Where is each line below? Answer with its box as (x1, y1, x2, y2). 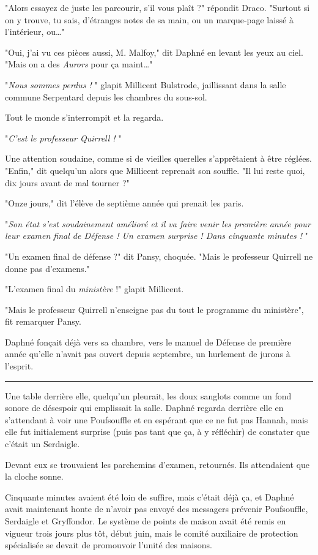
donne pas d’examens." (5, 262, 90, 274)
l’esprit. (5, 360, 34, 372)
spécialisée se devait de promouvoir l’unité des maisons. (5, 538, 212, 551)
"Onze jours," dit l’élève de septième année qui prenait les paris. (5, 197, 244, 210)
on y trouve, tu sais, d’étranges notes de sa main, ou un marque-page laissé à (5, 13, 294, 26)
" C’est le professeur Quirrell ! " (5, 131, 122, 144)
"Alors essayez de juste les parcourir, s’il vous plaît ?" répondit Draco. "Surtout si (5, 1, 310, 13)
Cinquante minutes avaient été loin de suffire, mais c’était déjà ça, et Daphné (5, 490, 294, 503)
